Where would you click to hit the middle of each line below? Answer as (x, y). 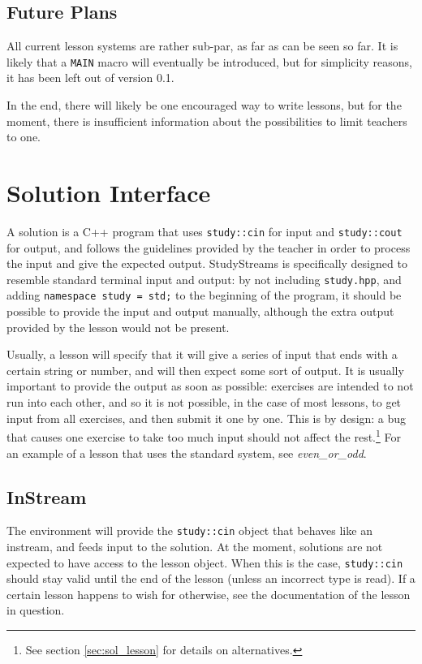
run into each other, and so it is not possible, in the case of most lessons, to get (204, 402)
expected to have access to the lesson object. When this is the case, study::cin (205, 562)
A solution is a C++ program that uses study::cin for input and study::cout (205, 231)
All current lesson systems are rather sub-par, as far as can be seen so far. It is (202, 46)
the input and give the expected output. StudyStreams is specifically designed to (207, 263)
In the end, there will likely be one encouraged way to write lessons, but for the (204, 105)
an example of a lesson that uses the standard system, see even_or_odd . (187, 453)
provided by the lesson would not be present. (118, 327)
